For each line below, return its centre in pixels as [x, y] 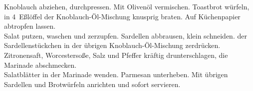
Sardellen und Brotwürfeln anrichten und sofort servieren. [92, 84]
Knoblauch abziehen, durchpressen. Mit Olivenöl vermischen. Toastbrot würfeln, [127, 6]
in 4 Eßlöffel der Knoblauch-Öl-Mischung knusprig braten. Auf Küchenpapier [122, 16]
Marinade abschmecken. [40, 65]
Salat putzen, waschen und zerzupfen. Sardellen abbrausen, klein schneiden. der [126, 35]
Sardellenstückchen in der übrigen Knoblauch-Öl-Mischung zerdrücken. [112, 45]
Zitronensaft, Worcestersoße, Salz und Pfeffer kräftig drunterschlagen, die [116, 55]
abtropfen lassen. [30, 26]
